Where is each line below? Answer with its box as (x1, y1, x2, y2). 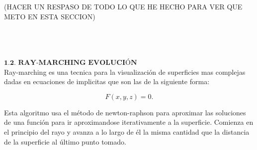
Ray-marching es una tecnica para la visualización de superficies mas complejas (4, 66, 246, 77)
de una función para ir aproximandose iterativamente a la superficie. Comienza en (4, 117, 254, 127)
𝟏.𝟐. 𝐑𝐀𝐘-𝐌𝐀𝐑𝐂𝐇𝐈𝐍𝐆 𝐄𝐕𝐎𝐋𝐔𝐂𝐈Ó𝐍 (4, 59, 137, 66)
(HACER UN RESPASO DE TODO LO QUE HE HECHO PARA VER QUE (4, 1, 243, 11)
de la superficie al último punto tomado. (4, 136, 126, 147)
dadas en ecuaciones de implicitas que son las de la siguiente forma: (4, 76, 210, 87)
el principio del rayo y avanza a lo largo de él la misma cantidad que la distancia (4, 126, 250, 137)
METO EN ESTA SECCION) (4, 11, 95, 21)
